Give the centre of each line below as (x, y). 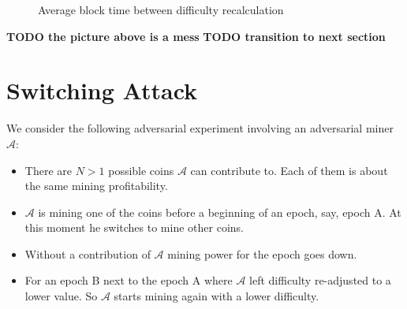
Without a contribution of (88, 253)
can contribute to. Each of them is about (289, 170)
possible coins (141, 170)
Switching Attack (102, 90)
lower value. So (61, 296)
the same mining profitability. (96, 186)
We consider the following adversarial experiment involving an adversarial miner (200, 128)
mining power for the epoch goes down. (262, 253)
